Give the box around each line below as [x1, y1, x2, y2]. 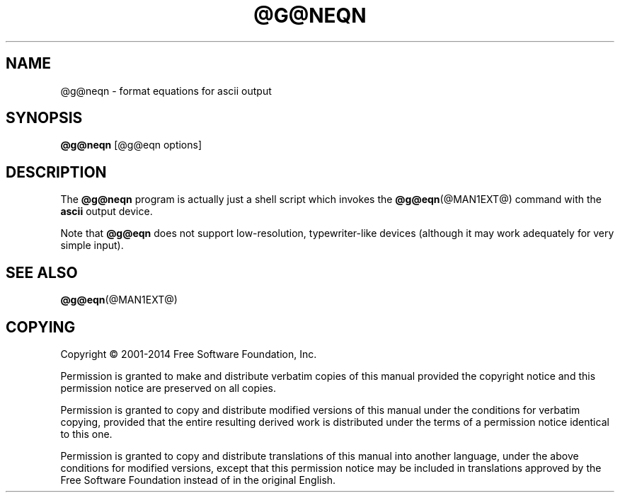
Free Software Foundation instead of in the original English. [60, 473, 336, 486]
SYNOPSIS [6, 109, 83, 127]
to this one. [60, 427, 113, 440]
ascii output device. [60, 205, 153, 218]
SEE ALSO [6, 263, 78, 282]
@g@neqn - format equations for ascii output [60, 84, 272, 97]
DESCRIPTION [6, 163, 107, 181]
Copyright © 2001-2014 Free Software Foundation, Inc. [60, 347, 317, 360]
